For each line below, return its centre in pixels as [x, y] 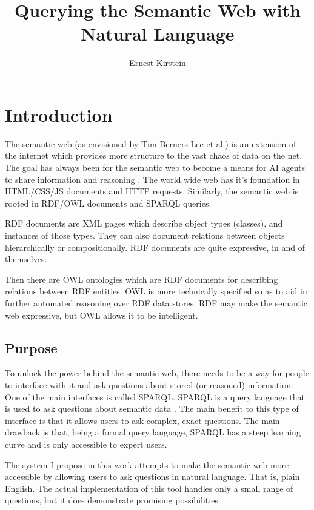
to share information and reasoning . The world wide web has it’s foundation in [152, 179]
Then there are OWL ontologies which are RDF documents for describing [142, 279]
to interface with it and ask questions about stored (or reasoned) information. [149, 384]
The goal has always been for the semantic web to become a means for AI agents [155, 167]
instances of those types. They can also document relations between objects [145, 235]
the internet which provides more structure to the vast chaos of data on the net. [154, 155]
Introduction [59, 114]
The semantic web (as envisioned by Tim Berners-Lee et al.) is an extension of [151, 143]
